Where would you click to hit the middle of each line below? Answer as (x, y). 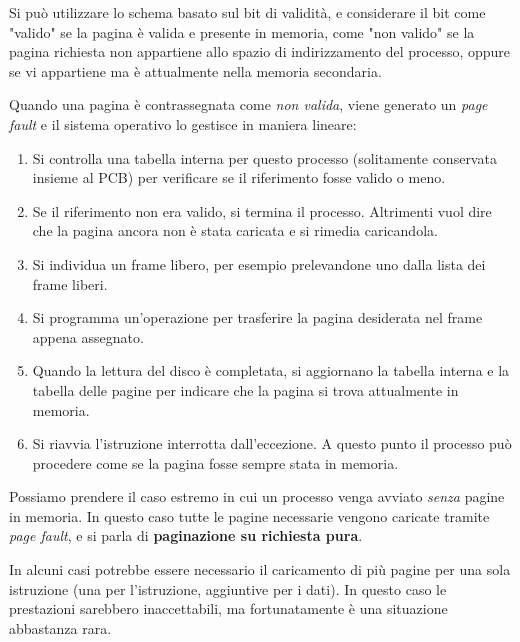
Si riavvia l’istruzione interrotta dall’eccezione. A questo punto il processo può (272, 443)
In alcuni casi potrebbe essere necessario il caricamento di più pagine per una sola (260, 569)
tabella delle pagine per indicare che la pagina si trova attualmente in (245, 389)
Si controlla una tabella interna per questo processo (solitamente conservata (264, 157)
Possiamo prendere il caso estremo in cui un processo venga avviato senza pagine (257, 496)
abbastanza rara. (60, 627)
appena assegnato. (88, 336)
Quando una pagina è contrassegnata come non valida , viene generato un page (248, 104)
